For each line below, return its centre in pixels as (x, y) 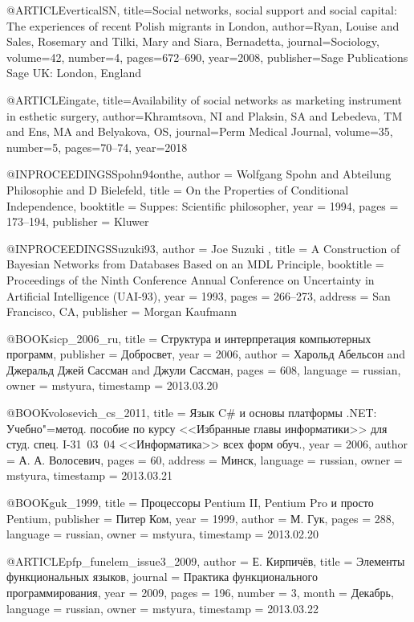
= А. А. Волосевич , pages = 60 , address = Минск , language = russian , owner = (205, 459)
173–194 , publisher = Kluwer (78, 221)
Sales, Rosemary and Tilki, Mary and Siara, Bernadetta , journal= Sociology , (193, 41)
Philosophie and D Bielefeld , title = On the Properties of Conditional (178, 189)
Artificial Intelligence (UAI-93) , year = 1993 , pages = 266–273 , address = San (199, 295)
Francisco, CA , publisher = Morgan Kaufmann (122, 311)
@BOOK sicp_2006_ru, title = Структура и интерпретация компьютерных (189, 338)
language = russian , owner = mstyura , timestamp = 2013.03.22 (162, 608)
